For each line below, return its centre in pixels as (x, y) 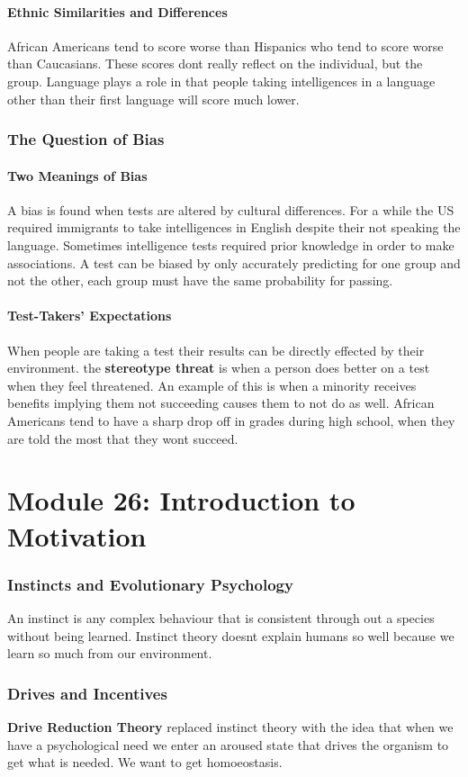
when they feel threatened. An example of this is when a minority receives (212, 385)
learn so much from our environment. (110, 653)
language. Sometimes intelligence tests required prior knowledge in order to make (231, 245)
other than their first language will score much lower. (153, 99)
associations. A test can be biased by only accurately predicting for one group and (234, 262)
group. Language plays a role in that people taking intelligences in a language (221, 81)
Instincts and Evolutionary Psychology (150, 584)
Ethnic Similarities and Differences (117, 11)
